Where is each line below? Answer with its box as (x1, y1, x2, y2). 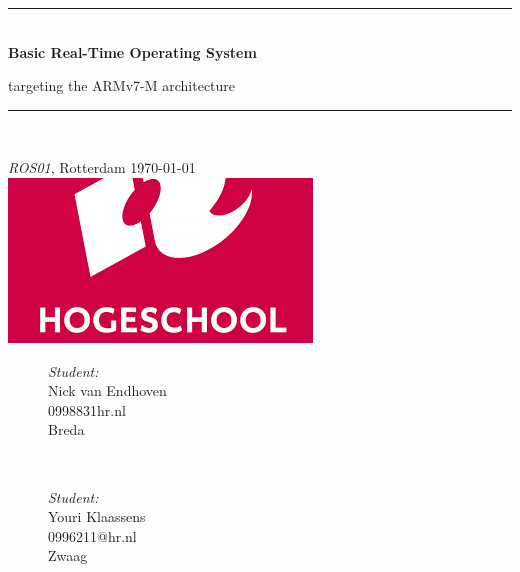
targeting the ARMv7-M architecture (8, 75, 236, 96)
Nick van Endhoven (48, 380, 167, 401)
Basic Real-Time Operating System (8, 41, 257, 62)
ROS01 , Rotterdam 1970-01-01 (8, 157, 196, 178)
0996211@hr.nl (48, 525, 137, 546)
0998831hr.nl (48, 399, 126, 420)
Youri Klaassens (48, 506, 146, 527)
